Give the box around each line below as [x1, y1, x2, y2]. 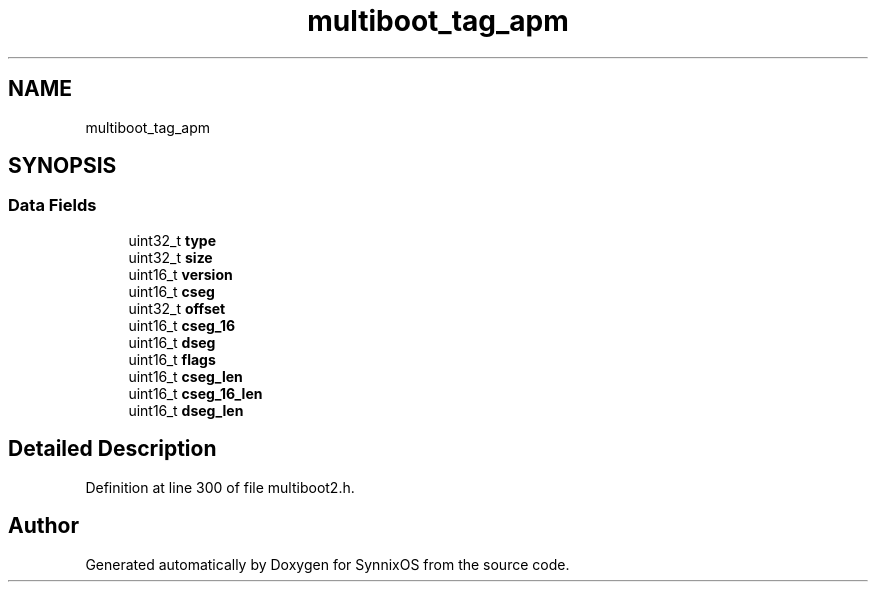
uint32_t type [128, 231, 217, 249]
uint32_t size [128, 248, 213, 266]
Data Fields [8, 195, 97, 216]
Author [8, 513, 79, 539]
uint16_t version [128, 265, 233, 283]
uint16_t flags [128, 350, 216, 368]
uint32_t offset [128, 299, 226, 317]
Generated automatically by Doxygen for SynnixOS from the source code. [85, 555, 570, 573]
